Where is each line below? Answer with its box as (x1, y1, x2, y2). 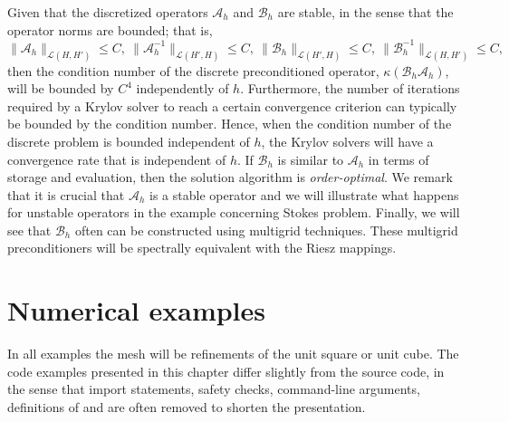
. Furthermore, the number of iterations (240, 79, 460, 98)
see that (7, 220, 52, 239)
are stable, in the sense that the (277, 3, 454, 21)
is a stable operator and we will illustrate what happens (149, 185, 459, 204)
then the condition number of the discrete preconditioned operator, (7, 61, 379, 80)
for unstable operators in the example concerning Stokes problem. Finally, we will (7, 203, 460, 222)
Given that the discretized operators (7, 3, 208, 21)
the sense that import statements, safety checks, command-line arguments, (7, 379, 420, 398)
